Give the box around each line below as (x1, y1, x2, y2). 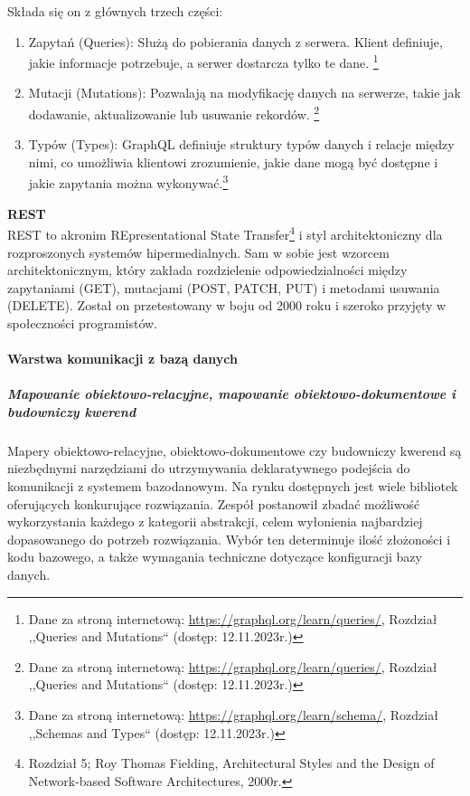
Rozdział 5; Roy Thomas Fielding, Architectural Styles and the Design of (28, 753, 435, 772)
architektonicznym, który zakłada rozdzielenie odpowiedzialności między (7, 261, 408, 280)
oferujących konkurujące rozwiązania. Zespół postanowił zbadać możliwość (7, 494, 420, 513)
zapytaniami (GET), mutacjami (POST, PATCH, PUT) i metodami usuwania (7, 278, 440, 297)
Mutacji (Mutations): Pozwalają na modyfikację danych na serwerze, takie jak (28, 83, 461, 102)
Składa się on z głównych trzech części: (7, 2, 223, 20)
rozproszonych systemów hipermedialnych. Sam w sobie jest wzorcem (7, 242, 390, 261)
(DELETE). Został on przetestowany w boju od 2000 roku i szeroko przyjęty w (7, 296, 446, 315)
